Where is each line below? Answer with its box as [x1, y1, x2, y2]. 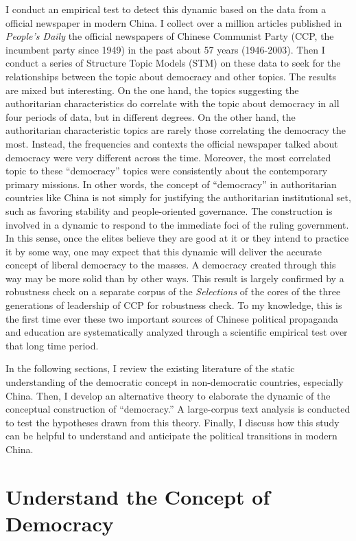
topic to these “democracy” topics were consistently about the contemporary [5, 163, 328, 178]
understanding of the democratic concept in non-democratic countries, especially [5, 375, 344, 389]
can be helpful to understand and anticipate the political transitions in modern [5, 428, 337, 443]
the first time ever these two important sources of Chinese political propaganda [5, 311, 339, 325]
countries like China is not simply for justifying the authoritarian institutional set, [5, 190, 351, 205]
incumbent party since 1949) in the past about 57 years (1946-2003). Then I [5, 42, 325, 56]
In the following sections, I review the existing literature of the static [5, 361, 295, 376]
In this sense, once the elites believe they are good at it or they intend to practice [5, 231, 349, 245]
